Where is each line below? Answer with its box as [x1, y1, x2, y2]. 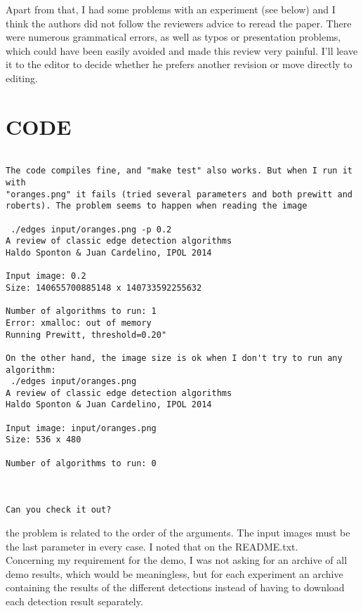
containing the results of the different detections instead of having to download [6, 580, 345, 595]
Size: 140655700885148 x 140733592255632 [6, 282, 202, 293]
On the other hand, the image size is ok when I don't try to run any [6, 352, 343, 363]
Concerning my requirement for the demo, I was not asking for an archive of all [6, 553, 348, 567]
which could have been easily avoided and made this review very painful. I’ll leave [6, 43, 358, 58]
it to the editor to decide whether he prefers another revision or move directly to [6, 57, 352, 72]
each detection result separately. [6, 594, 143, 608]
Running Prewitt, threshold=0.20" [6, 329, 167, 340]
